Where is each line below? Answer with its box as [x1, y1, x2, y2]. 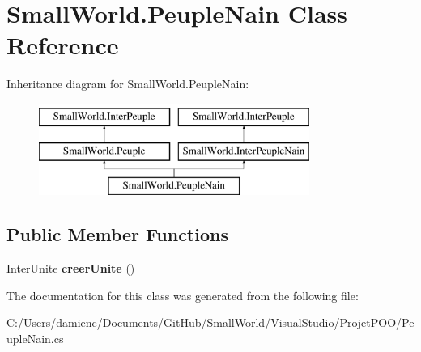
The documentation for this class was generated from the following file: [6, 286, 359, 303]
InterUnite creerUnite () [6, 260, 135, 277]
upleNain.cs [6, 329, 64, 346]
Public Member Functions [6, 222, 228, 247]
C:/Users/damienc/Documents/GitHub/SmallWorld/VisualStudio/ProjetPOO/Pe [6, 314, 415, 331]
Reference [6, 28, 119, 61]
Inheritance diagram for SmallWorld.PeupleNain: [6, 75, 249, 92]
